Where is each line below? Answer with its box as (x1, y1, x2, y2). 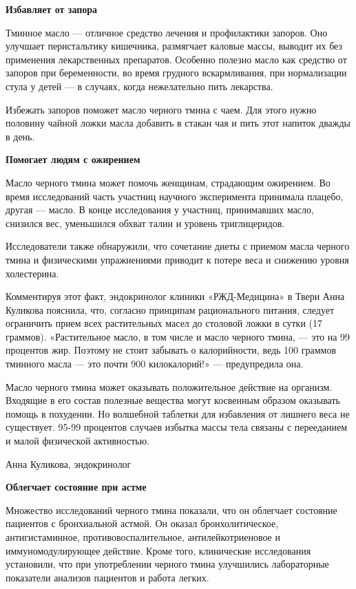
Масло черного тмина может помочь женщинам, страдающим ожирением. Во (6, 175, 331, 189)
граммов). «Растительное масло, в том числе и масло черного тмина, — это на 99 (6, 329, 350, 343)
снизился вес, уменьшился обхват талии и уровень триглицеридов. (6, 215, 285, 230)
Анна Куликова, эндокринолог (6, 456, 132, 471)
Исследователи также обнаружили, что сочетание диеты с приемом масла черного (6, 239, 350, 253)
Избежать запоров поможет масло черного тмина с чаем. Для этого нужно (6, 102, 317, 116)
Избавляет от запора (6, 2, 98, 16)
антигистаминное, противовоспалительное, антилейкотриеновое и (6, 530, 280, 544)
